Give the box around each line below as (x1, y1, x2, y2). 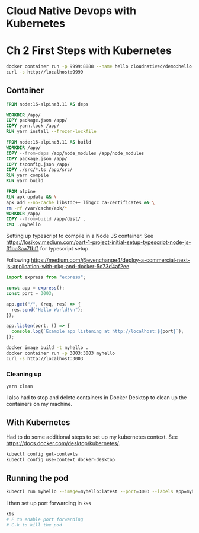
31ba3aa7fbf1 (6, 245, 39, 252)
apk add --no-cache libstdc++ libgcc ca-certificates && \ (6, 199, 155, 205)
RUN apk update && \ (6, 194, 57, 200)
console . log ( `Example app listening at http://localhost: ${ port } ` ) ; (11, 328, 184, 335)
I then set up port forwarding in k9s (6, 500, 92, 507)
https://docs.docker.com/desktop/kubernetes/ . (6, 439, 120, 446)
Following (6, 256, 30, 264)
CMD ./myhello (6, 221, 41, 228)
